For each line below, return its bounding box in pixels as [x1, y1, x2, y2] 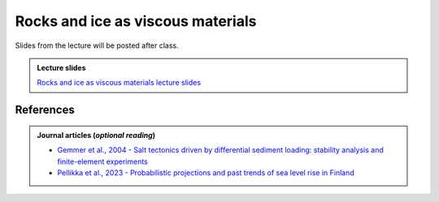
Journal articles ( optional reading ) [37, 130, 156, 140]
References [15, 103, 75, 117]
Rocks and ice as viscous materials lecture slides [37, 78, 202, 88]
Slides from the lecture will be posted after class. [15, 41, 179, 50]
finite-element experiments [57, 157, 148, 166]
